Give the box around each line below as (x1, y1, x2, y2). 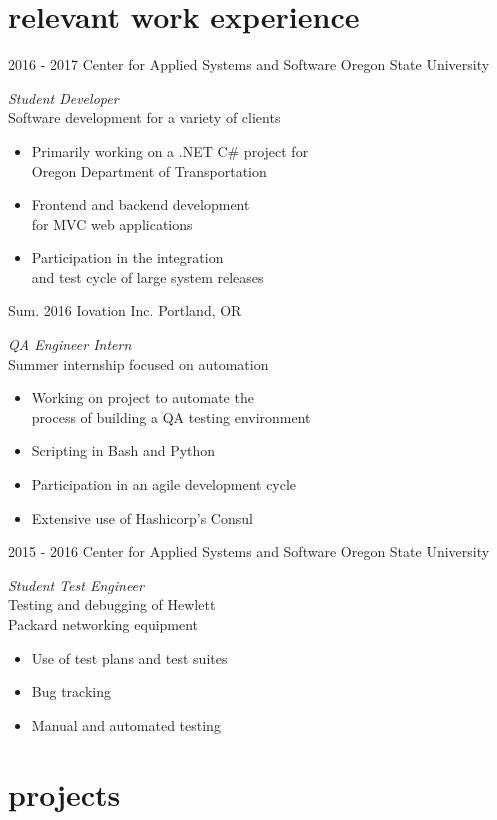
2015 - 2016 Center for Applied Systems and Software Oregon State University (8, 541, 490, 562)
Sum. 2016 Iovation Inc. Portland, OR (8, 300, 242, 321)
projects (8, 773, 121, 814)
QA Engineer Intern (8, 334, 132, 355)
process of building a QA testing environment (31, 406, 311, 427)
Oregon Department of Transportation (31, 160, 267, 181)
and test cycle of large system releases (31, 266, 264, 287)
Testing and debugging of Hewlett (8, 594, 216, 615)
